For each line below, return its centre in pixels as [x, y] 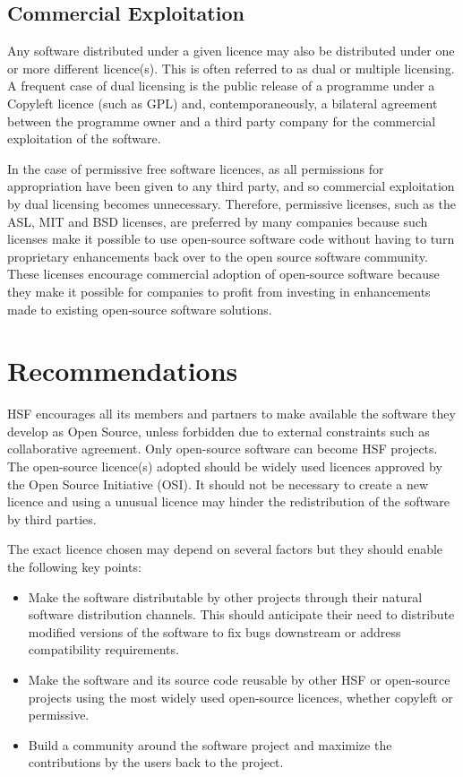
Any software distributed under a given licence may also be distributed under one [231, 51]
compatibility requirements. [103, 649]
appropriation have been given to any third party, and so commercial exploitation [231, 186]
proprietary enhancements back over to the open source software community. [218, 256]
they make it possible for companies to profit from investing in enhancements [219, 291]
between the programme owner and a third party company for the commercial [222, 121]
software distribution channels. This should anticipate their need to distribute [241, 614]
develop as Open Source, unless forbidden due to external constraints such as [219, 431]
